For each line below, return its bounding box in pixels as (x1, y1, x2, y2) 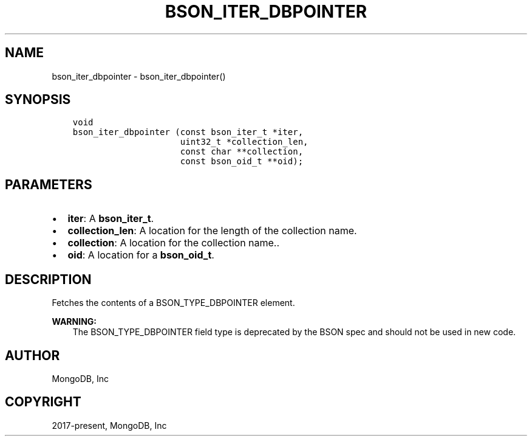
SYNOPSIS (5, 92, 71, 108)
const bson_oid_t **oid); (180, 156, 304, 167)
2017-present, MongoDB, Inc (52, 420, 167, 431)
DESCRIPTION (5, 271, 92, 287)
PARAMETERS (5, 176, 92, 192)
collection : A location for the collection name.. (67, 237, 280, 249)
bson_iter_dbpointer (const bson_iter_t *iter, (72, 127, 304, 137)
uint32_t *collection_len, (180, 137, 309, 147)
